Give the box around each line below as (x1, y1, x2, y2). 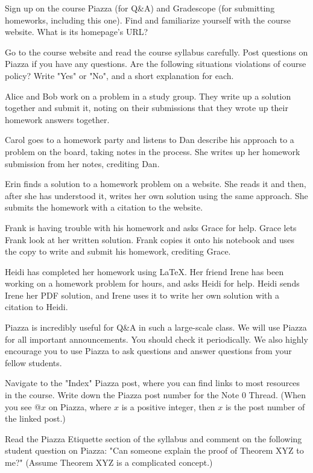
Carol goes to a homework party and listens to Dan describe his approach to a (5, 133, 294, 146)
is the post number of (225, 400, 305, 413)
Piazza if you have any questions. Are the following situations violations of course (5, 57, 306, 70)
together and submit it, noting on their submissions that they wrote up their (5, 101, 288, 114)
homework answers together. (5, 113, 110, 125)
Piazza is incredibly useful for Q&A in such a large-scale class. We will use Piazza (5, 321, 307, 334)
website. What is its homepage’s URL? (5, 25, 148, 38)
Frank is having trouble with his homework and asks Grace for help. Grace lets (5, 221, 297, 233)
